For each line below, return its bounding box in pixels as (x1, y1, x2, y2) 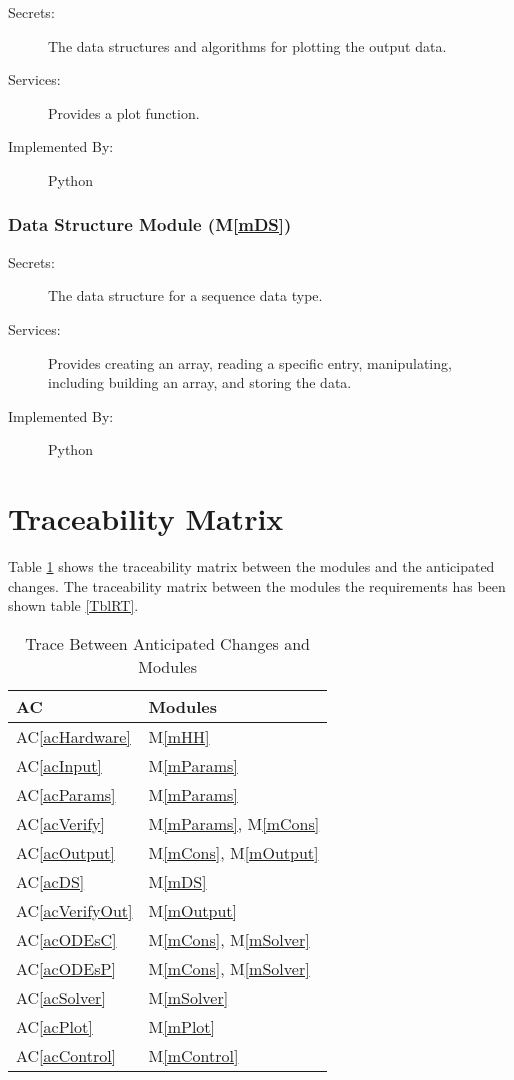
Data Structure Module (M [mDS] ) (8, 212, 292, 237)
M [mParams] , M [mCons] (148, 811, 320, 835)
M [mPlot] (148, 1014, 216, 1038)
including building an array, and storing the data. (48, 372, 352, 393)
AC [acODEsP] (16, 956, 116, 980)
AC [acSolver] (16, 985, 106, 1009)
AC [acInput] (16, 753, 102, 777)
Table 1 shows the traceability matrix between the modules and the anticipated (8, 556, 495, 577)
